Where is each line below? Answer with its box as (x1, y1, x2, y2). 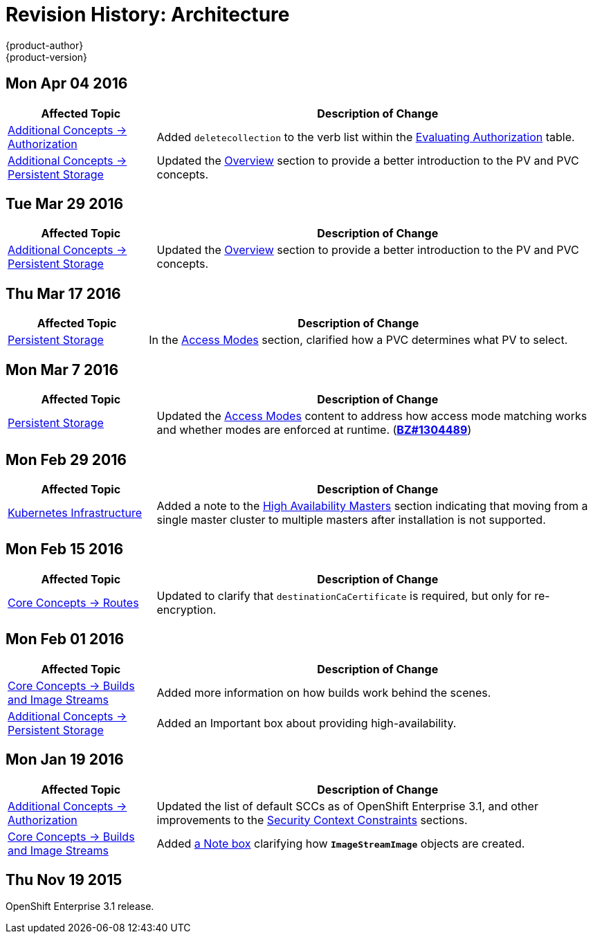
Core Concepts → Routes (8, 595, 139, 610)
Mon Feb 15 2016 (6, 540, 124, 558)
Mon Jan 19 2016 (6, 751, 124, 769)
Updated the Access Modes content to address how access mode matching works (156, 409, 587, 423)
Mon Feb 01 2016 (6, 630, 125, 648)
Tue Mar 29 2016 (6, 195, 124, 213)
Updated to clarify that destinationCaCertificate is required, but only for (156, 588, 531, 603)
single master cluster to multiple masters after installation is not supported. (156, 512, 546, 527)
